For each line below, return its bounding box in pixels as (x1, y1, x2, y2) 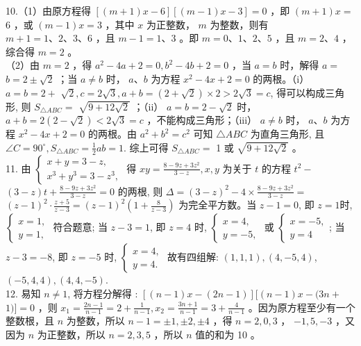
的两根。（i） (253, 71, 310, 85)
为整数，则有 (210, 17, 269, 31)
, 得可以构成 (270, 85, 326, 99)
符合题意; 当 (53, 220, 108, 234)
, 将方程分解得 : (67, 286, 138, 300)
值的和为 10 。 (195, 327, 260, 342)
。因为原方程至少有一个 (248, 299, 355, 314)
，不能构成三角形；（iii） (146, 113, 258, 127)
